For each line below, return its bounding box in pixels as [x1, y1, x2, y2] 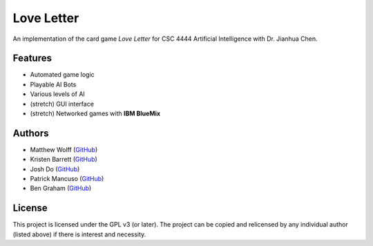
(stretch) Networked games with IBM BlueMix [30, 109, 161, 117]
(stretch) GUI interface [30, 100, 95, 108]
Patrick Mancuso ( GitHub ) [30, 175, 104, 183]
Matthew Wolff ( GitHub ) [30, 145, 98, 153]
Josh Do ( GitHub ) [30, 164, 80, 173]
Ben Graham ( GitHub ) [30, 184, 92, 193]
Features [12, 53, 52, 64]
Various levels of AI [30, 90, 86, 98]
